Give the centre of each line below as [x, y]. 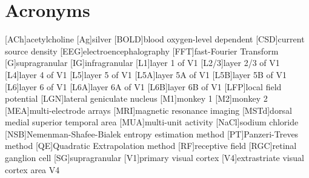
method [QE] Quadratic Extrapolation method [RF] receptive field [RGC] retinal [151, 146]
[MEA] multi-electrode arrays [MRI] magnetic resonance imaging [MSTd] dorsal [148, 110]
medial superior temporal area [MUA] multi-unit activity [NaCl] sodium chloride [152, 122]
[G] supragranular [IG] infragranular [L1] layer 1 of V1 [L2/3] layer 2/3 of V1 [142, 63]
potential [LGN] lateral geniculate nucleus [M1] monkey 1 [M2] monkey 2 [136, 98]
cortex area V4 [32, 169]
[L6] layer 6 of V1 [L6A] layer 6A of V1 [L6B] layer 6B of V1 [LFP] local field [143, 86]
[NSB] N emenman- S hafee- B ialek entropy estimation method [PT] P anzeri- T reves [152, 133]
